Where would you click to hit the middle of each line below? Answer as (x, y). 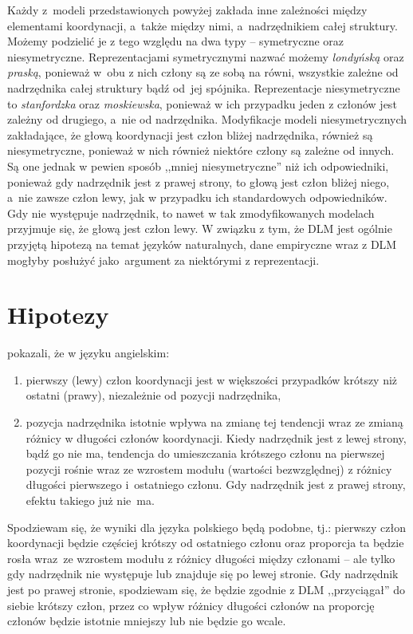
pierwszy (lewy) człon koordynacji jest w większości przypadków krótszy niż (212, 379)
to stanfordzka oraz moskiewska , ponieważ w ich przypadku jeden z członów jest (202, 103)
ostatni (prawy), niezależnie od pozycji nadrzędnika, (153, 395)
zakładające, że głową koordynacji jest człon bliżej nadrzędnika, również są (190, 134)
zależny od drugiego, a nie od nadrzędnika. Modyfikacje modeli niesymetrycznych (207, 119)
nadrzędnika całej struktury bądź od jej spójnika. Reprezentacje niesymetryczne (204, 87)
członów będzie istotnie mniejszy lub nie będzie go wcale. (147, 621)
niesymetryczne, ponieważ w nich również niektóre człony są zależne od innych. (201, 150)
